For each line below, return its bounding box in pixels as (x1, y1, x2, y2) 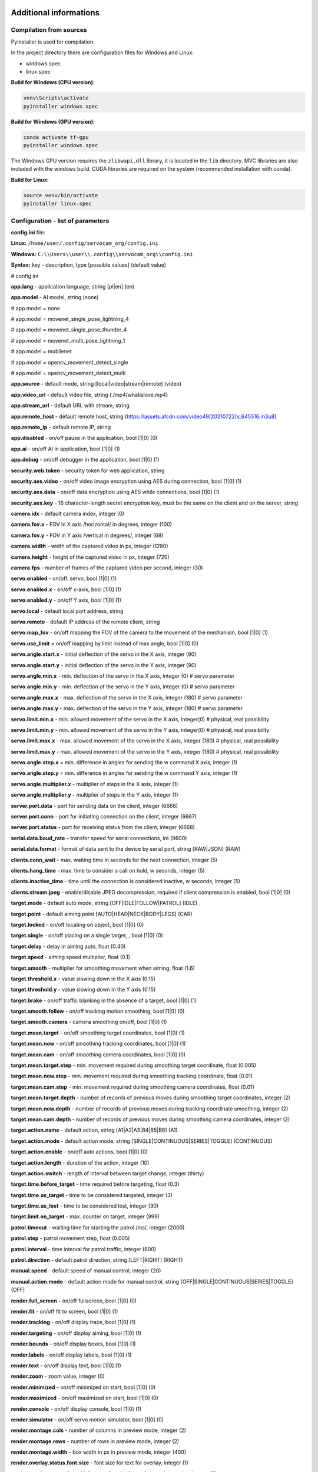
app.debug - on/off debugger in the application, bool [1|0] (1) (11, 456, 160, 463)
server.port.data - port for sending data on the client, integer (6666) (11, 802, 178, 809)
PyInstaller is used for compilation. (11, 38, 95, 45)
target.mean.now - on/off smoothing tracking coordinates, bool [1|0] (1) (11, 1040, 186, 1047)
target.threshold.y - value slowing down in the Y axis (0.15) (11, 986, 156, 993)
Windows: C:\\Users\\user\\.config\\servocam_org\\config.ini (11, 250, 194, 257)
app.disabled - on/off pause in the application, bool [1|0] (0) (11, 435, 158, 442)
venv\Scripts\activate (23, 95, 89, 101)
